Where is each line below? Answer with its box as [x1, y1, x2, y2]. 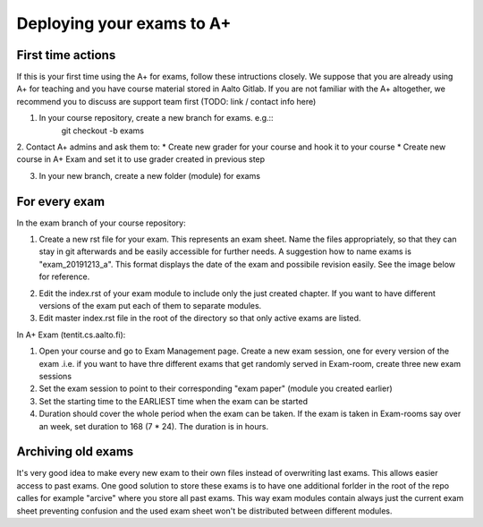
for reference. [38, 271, 90, 282]
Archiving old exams [16, 444, 134, 460]
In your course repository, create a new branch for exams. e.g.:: [38, 113, 274, 123]
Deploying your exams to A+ [16, 13, 232, 33]
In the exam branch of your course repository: [16, 217, 187, 228]
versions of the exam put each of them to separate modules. [38, 301, 262, 311]
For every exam [16, 193, 106, 209]
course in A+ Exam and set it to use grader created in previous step [16, 154, 266, 165]
